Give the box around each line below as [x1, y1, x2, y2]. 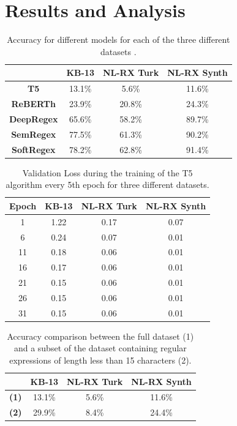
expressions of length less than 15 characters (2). [9, 354, 192, 366]
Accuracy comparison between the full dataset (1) [7, 329, 194, 342]
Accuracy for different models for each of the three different [7, 33, 230, 46]
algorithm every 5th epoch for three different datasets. [6, 178, 209, 191]
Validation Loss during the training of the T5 [22, 166, 193, 179]
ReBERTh [11, 97, 56, 110]
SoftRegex [11, 143, 56, 155]
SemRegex [11, 127, 56, 140]
